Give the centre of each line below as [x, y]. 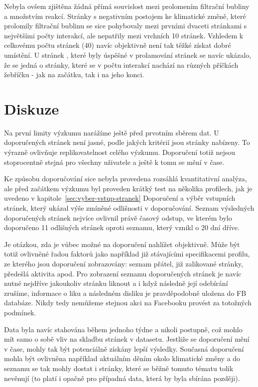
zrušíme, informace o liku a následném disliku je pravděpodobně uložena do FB [125, 293]
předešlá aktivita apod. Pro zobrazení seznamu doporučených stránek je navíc [123, 273]
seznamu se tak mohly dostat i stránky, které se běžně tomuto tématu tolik [119, 368]
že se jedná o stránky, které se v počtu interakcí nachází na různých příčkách [121, 64]
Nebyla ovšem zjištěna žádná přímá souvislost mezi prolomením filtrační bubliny [127, 6]
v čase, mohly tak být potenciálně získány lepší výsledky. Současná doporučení [124, 348]
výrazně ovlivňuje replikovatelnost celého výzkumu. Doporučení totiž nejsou [120, 152]
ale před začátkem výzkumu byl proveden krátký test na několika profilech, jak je [128, 188]
